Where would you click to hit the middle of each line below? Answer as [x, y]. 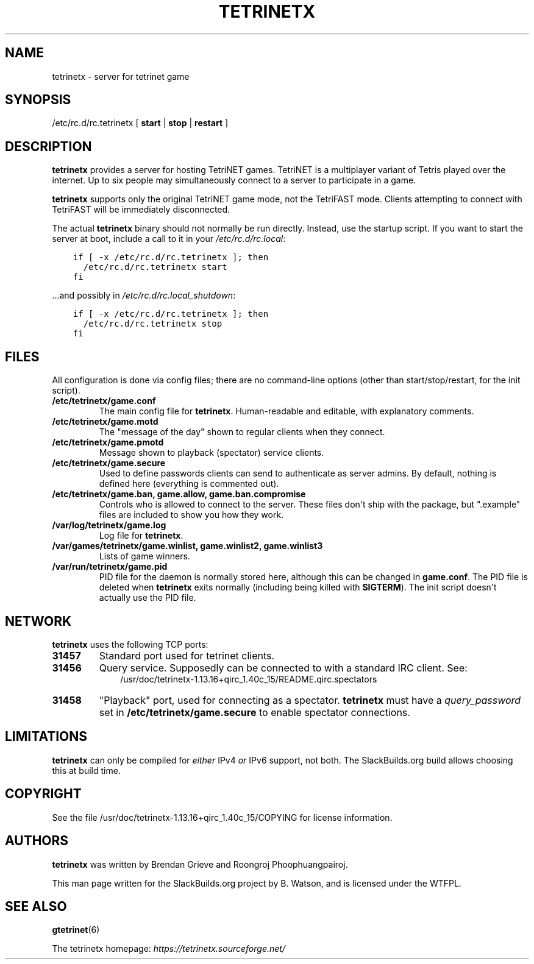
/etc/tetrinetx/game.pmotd [108, 442]
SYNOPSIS [38, 100]
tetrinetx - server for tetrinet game [121, 76]
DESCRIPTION [48, 146]
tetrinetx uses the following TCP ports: [130, 644]
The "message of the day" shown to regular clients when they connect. [242, 432]
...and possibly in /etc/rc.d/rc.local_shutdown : [144, 296]
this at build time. [86, 770]
